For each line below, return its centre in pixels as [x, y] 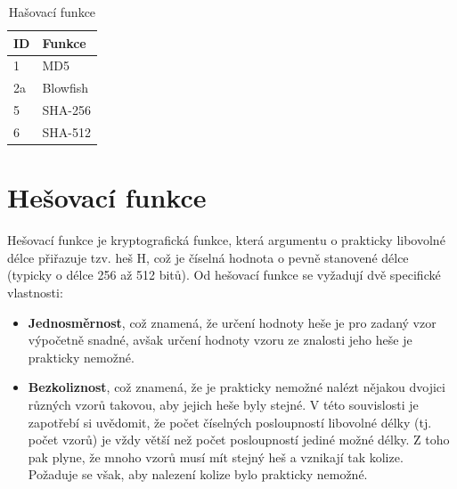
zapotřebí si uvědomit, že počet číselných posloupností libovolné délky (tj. [230, 422]
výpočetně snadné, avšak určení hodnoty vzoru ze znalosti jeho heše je [220, 340]
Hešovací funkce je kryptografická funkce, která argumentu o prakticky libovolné [226, 240]
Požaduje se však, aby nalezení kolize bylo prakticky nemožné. [198, 474]
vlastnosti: [35, 292]
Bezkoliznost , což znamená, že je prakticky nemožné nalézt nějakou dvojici [237, 387]
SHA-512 [66, 131]
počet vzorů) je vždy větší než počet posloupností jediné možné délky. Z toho [239, 440]
